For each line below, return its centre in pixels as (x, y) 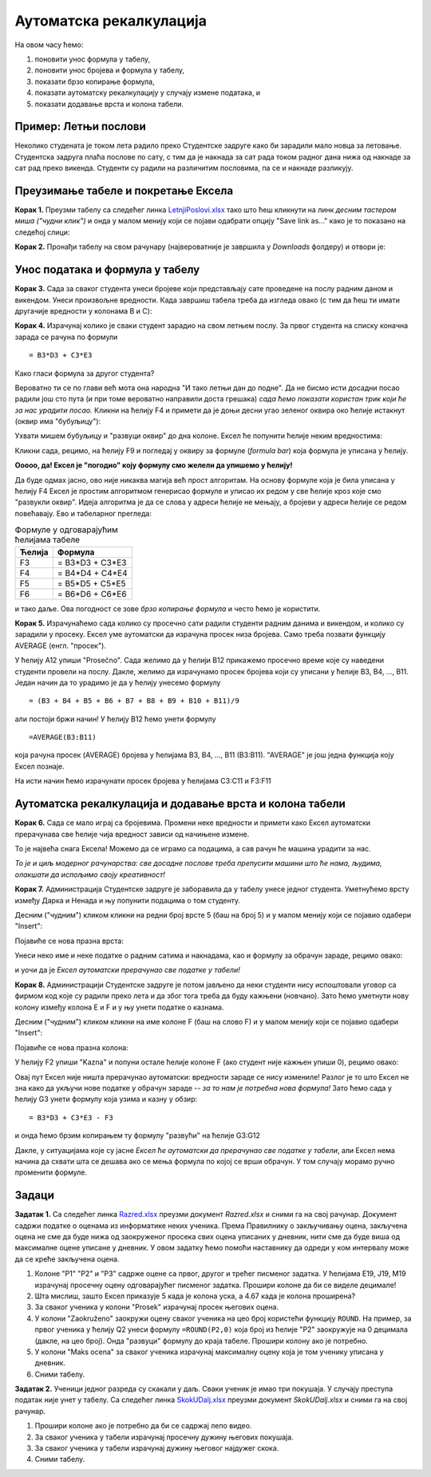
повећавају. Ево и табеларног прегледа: (83, 513)
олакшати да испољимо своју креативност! (90, 875)
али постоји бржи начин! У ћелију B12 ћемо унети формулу (115, 719)
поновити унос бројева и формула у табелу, (110, 70)
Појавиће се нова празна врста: (69, 941)
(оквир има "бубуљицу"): (58, 421)
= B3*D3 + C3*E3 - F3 (71, 1118)
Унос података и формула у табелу (107, 270)
